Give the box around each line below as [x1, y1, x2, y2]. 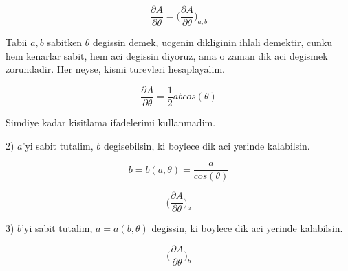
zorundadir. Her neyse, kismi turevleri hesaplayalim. [6, 62, 225, 76]
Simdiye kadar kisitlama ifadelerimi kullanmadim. [6, 115, 216, 129]
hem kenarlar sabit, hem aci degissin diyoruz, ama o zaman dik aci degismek [6, 48, 328, 62]
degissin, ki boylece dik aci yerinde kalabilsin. [151, 221, 343, 235]
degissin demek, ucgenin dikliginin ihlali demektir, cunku [93, 35, 332, 49]
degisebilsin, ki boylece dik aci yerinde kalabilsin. [104, 138, 310, 152]
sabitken [47, 35, 83, 49]
